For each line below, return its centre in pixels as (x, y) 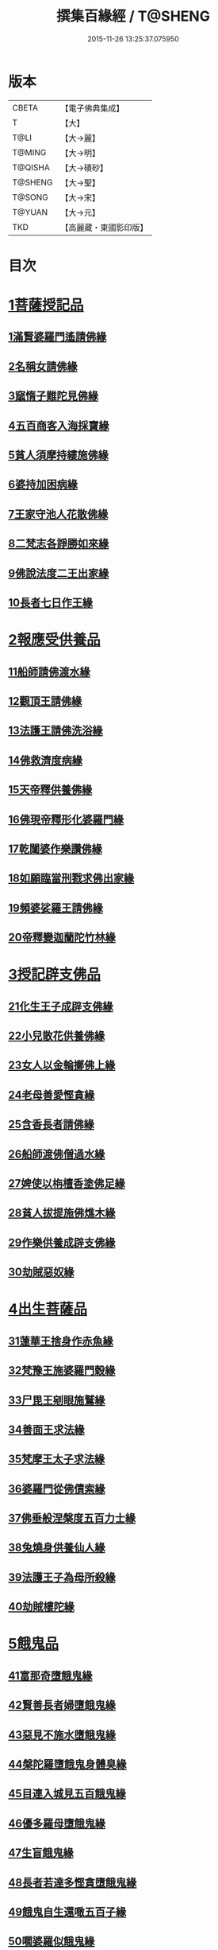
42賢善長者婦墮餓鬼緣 (62, 1705)
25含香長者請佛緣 (52, 1125)
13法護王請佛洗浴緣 (55, 731)
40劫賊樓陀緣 (42, 1607)
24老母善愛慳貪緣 (52, 1095)
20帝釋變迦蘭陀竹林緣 (62, 938)
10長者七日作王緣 (51, 603)
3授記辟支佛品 (55, 975)
